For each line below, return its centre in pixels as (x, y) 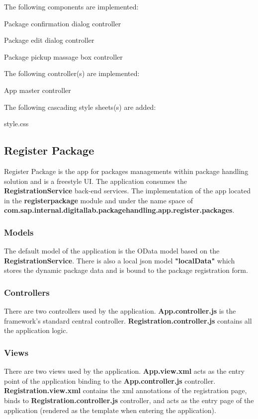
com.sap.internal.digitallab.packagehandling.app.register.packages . (119, 210)
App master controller (38, 90)
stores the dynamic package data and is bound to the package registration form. (126, 270)
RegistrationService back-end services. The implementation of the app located (127, 191)
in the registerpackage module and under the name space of (98, 200)
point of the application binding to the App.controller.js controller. (110, 380)
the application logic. (36, 330)
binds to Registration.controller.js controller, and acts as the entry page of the (129, 400)
